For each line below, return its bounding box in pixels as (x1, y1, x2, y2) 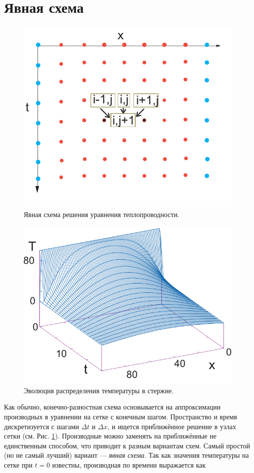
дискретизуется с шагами (4, 421, 79, 431)
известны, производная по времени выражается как (52, 459, 206, 470)
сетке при (4, 459, 33, 470)
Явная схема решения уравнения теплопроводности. (24, 209, 180, 219)
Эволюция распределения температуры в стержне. (24, 385, 174, 395)
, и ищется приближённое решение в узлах (107, 421, 236, 431)
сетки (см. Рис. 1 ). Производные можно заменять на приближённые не (4, 431, 217, 441)
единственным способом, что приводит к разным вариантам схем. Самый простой (4, 440, 251, 450)
